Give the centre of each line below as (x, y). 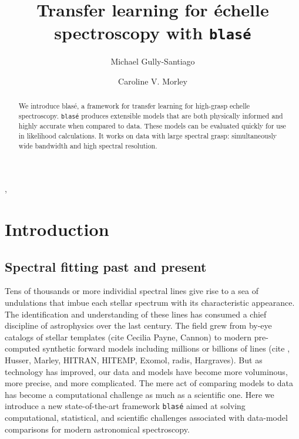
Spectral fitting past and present (106, 266)
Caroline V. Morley (153, 81)
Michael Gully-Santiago (153, 61)
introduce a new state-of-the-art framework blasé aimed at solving (125, 406)
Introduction (57, 229)
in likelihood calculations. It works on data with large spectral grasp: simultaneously (147, 135)
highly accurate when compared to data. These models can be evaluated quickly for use (152, 126)
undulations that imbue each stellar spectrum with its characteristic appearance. (150, 302)
